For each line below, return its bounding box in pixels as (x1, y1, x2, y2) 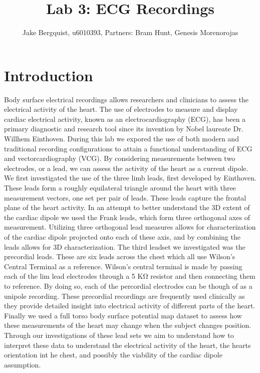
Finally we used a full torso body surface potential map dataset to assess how (4, 310, 242, 320)
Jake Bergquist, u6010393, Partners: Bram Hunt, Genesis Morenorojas (22, 27, 238, 38)
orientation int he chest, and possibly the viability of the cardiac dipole (4, 349, 222, 360)
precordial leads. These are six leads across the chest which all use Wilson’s (4, 251, 235, 262)
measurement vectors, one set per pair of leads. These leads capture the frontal (4, 192, 246, 203)
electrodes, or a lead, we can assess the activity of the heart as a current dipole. (4, 162, 248, 173)
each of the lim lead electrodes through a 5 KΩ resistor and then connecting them (4, 271, 255, 281)
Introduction (4, 65, 93, 85)
